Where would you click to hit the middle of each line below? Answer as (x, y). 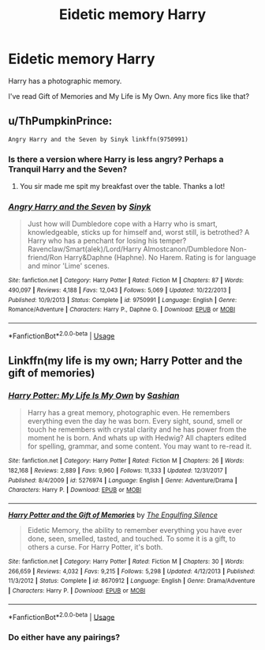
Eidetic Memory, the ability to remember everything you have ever (135, 530)
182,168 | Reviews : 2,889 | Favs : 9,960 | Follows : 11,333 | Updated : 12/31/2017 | (118, 470)
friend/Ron (45, 258)
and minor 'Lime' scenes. (69, 266)
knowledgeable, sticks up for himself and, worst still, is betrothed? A (138, 232)
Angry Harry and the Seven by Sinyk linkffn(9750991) (99, 139)
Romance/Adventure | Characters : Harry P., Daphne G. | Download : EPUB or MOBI (122, 310)
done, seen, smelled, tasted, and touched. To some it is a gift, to (132, 539)
